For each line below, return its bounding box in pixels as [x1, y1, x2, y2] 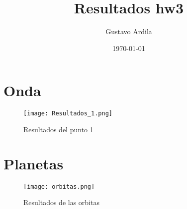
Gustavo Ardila [105, 26, 152, 37]
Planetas [3, 153, 64, 173]
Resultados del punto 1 [23, 124, 93, 134]
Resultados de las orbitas [23, 197, 99, 208]
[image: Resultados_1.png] [23, 110, 112, 117]
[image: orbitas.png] [23, 183, 95, 190]
